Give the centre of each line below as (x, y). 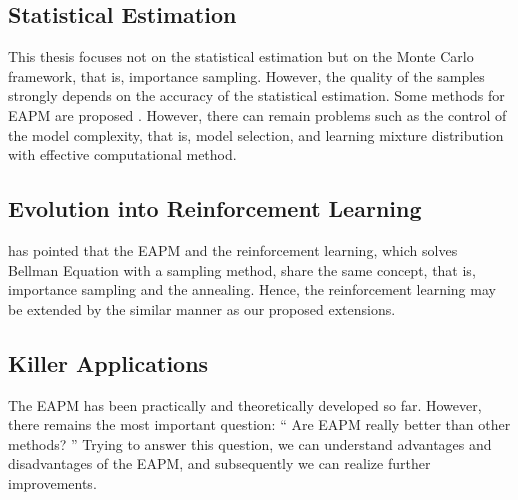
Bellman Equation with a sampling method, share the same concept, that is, (242, 269)
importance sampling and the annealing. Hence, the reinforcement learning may (252, 289)
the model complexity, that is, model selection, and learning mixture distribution (256, 134)
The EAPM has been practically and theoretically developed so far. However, (245, 404)
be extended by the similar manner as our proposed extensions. (202, 308)
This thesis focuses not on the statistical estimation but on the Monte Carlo (241, 56)
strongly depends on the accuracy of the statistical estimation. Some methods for (256, 95)
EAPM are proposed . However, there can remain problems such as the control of (257, 114)
